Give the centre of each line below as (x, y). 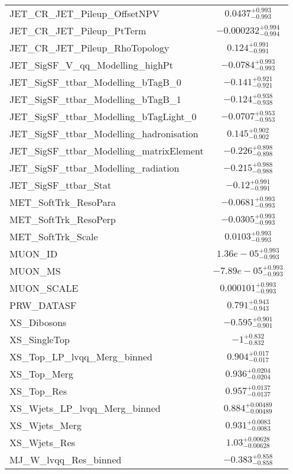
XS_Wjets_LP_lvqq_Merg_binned (85, 408)
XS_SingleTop (40, 339)
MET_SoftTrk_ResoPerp (63, 219)
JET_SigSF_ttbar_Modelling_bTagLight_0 (103, 116)
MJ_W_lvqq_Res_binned (66, 460)
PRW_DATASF (43, 305)
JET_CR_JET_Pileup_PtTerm (78, 30)
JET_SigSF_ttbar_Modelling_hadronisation (104, 133)
